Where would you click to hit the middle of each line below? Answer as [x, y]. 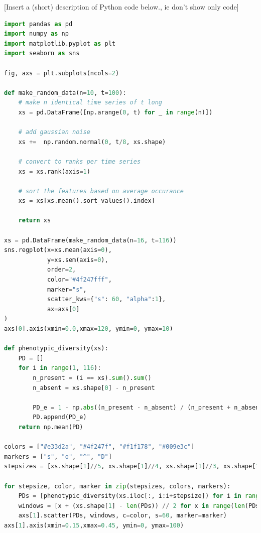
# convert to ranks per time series [80, 161]
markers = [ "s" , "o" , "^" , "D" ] [58, 456]
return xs [35, 221]
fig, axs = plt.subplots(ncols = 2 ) [62, 73]
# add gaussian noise [54, 132]
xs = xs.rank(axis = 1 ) [54, 171]
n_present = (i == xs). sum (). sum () [92, 378]
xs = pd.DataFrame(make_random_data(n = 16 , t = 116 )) [90, 240]
